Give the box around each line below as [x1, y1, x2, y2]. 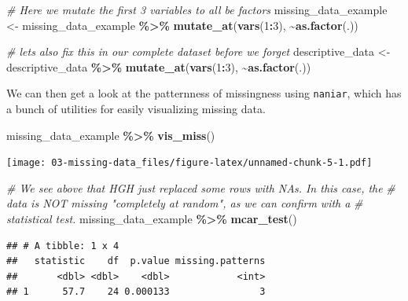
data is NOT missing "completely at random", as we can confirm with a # [6, 195, 363, 211]
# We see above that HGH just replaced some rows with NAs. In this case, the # [6, 179, 395, 196]
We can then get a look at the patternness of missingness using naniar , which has [6, 85, 402, 101]
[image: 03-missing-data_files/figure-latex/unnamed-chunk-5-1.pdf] [6, 157, 373, 169]
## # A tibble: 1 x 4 [6, 240, 119, 251]
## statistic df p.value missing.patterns [6, 255, 266, 267]
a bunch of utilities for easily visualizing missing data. [6, 101, 266, 117]
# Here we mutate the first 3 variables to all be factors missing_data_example [6, 2, 388, 17]
